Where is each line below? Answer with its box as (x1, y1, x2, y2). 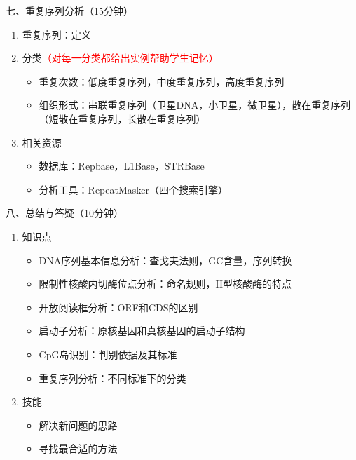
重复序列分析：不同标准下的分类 (39, 370, 186, 385)
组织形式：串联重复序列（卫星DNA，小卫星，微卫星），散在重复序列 (39, 97, 351, 112)
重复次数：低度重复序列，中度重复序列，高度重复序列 (39, 74, 285, 88)
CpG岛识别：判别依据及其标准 (39, 346, 177, 361)
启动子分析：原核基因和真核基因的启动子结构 (39, 323, 245, 338)
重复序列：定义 (22, 27, 91, 41)
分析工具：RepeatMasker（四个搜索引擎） (39, 182, 228, 196)
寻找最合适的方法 (39, 441, 118, 456)
